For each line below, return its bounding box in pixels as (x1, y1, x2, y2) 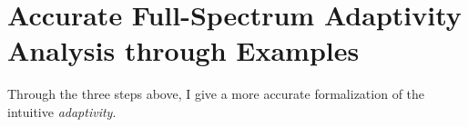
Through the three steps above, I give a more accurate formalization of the (7, 84, 425, 103)
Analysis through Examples (7, 32, 360, 69)
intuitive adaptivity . (7, 102, 117, 121)
